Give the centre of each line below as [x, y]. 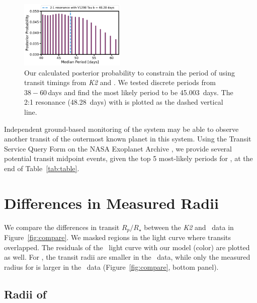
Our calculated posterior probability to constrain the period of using [130, 72]
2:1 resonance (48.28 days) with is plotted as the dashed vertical [124, 102]
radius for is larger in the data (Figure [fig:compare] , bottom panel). [111, 267]
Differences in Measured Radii [111, 203]
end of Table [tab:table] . [42, 168]
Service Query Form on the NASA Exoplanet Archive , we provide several [118, 148]
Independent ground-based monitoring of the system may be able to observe [121, 129]
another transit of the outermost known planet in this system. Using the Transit [128, 139]
